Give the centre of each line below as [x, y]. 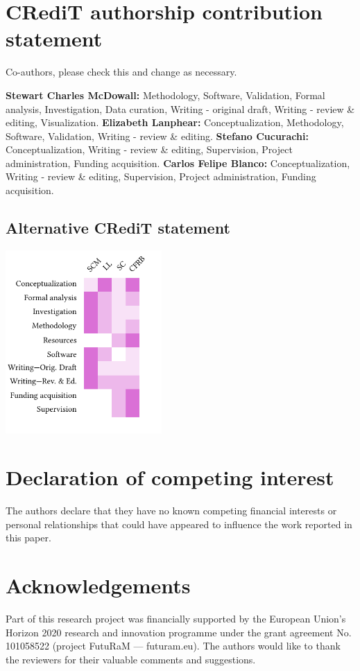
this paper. [28, 538]
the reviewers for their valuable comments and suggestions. [131, 659]
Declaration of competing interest [170, 477]
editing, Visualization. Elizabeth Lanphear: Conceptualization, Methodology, [175, 122]
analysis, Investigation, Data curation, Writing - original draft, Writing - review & [180, 108]
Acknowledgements [98, 585]
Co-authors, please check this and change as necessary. [121, 72]
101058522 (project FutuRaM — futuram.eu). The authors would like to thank [173, 646]
